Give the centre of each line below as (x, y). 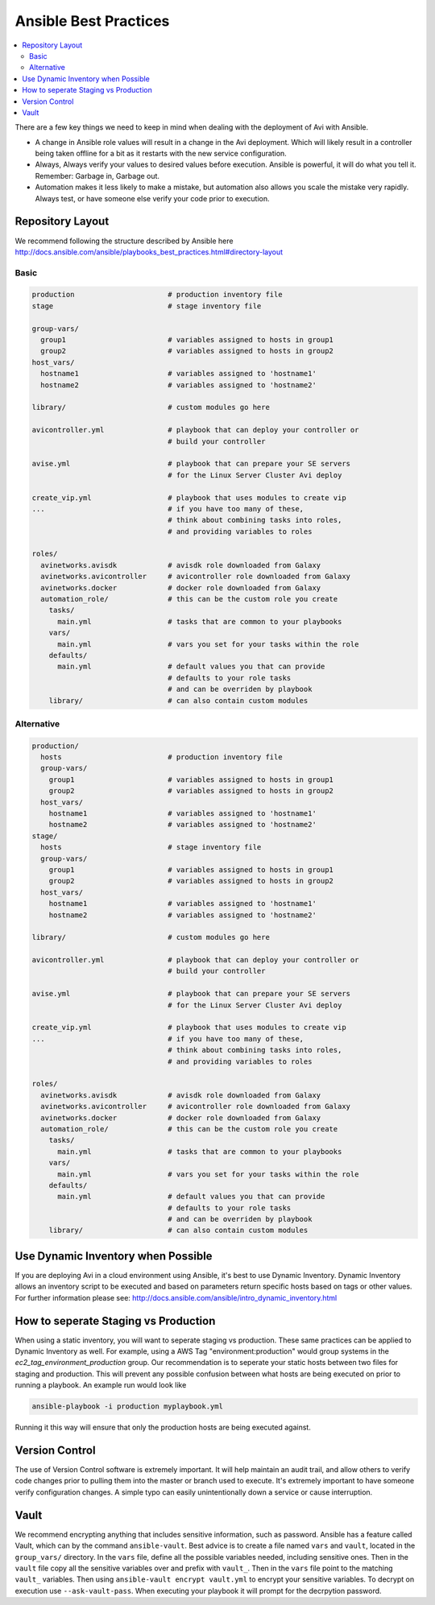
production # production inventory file (157, 295)
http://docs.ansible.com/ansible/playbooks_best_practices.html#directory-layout (149, 252)
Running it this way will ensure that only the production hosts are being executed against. (163, 1427)
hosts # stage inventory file (151, 847)
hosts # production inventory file (162, 757)
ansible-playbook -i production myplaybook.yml (127, 1406)
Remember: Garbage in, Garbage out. (97, 176)
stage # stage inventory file (147, 306)
